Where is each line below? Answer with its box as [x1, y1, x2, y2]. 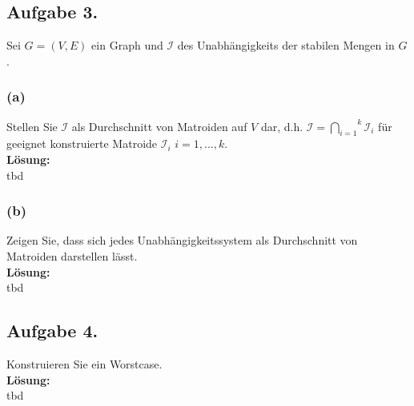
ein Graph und [91, 37, 163, 54]
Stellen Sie [6, 117, 58, 134]
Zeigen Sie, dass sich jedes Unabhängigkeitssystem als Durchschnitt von [6, 232, 358, 249]
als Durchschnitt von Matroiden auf [71, 117, 247, 134]
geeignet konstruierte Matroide [6, 135, 158, 152]
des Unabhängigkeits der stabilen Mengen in [177, 37, 395, 54]
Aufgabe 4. [6, 318, 98, 343]
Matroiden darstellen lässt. [6, 248, 138, 264]
